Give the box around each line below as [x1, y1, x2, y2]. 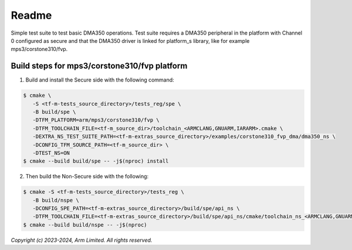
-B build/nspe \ [32, 197, 79, 204]
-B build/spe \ [32, 109, 76, 115]
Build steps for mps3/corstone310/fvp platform [11, 61, 188, 71]
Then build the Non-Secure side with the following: [25, 173, 149, 180]
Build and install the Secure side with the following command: [25, 76, 174, 83]
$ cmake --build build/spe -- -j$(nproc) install [23, 158, 169, 164]
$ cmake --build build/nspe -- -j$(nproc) [23, 221, 147, 228]
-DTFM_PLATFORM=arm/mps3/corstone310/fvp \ [32, 117, 160, 123]
